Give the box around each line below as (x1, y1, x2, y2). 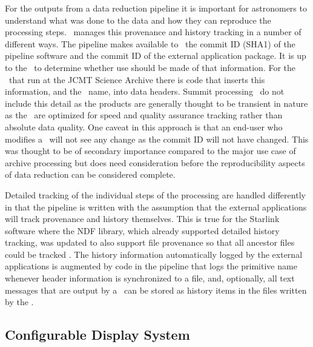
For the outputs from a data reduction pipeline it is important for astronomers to (5, 2, 307, 14)
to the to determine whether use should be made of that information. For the (5, 61, 296, 73)
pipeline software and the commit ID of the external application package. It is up (5, 49, 306, 62)
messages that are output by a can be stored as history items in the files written (5, 283, 307, 296)
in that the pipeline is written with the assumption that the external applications (5, 200, 307, 213)
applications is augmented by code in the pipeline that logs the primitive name (5, 260, 297, 272)
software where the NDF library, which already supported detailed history (5, 224, 280, 237)
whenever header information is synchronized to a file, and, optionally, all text (5, 272, 295, 285)
